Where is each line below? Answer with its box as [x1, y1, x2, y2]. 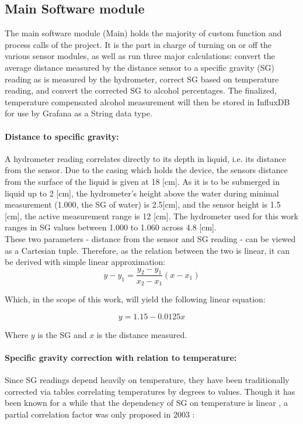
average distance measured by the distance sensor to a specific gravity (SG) [5, 61, 274, 73]
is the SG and [37, 328, 87, 340]
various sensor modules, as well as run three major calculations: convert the [5, 50, 275, 62]
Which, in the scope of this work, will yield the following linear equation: [5, 292, 266, 305]
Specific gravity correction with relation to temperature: [5, 351, 237, 363]
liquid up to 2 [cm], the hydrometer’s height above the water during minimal [5, 187, 279, 199]
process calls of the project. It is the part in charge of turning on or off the [5, 38, 272, 50]
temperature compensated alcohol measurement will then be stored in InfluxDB [5, 95, 290, 108]
